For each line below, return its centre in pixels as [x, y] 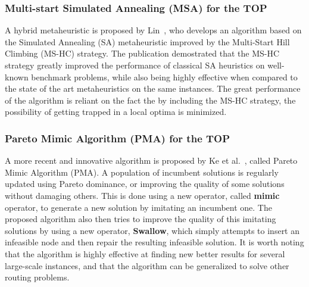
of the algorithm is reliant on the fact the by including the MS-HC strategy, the [150, 100]
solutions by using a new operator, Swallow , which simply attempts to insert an [152, 230]
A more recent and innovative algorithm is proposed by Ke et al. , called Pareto [151, 160]
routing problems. [37, 277]
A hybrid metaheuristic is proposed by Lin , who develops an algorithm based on [153, 30]
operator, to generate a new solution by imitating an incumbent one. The [138, 207]
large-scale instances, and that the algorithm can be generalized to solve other [147, 265]
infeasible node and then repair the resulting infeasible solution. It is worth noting [154, 242]
